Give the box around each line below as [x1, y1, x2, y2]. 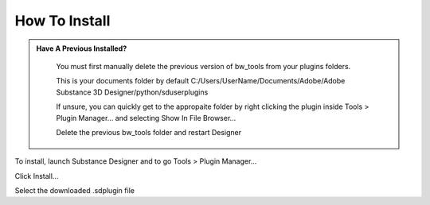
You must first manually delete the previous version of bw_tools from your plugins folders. [56, 61, 351, 71]
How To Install [14, 12, 111, 29]
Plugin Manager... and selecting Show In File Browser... [56, 113, 236, 122]
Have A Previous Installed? [36, 44, 127, 53]
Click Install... [14, 171, 59, 180]
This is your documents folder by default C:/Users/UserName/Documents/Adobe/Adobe [56, 76, 346, 86]
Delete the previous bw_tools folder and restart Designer [56, 127, 242, 137]
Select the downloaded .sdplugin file [14, 186, 135, 195]
